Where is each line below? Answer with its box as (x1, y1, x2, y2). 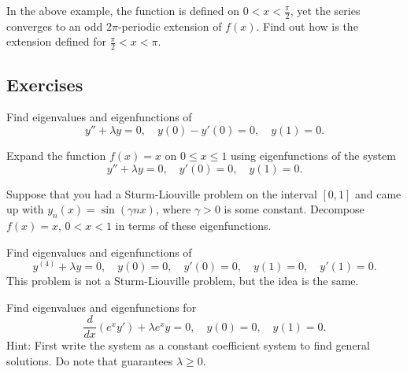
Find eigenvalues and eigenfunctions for (6, 298, 197, 315)
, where (155, 201, 191, 217)
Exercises (6, 72, 83, 96)
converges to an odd (6, 17, 103, 34)
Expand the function (6, 147, 106, 164)
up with (6, 201, 44, 217)
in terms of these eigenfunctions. (115, 217, 272, 234)
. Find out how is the (256, 17, 358, 34)
